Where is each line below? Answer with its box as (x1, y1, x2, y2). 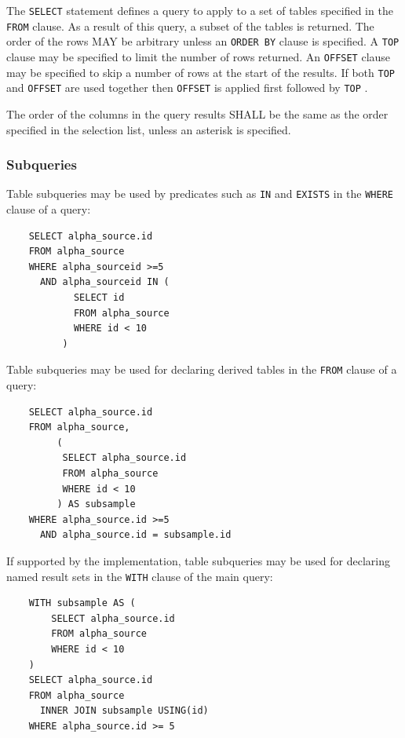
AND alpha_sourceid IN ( (39, 276, 170, 288)
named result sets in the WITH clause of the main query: (6, 568, 273, 584)
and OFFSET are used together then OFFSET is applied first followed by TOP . (6, 79, 368, 96)
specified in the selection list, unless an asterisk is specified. (6, 121, 291, 137)
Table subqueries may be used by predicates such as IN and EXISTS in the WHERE (6, 185, 393, 202)
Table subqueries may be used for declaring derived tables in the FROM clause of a (6, 361, 397, 378)
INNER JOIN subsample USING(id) (39, 705, 209, 717)
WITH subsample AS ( (28, 597, 136, 609)
